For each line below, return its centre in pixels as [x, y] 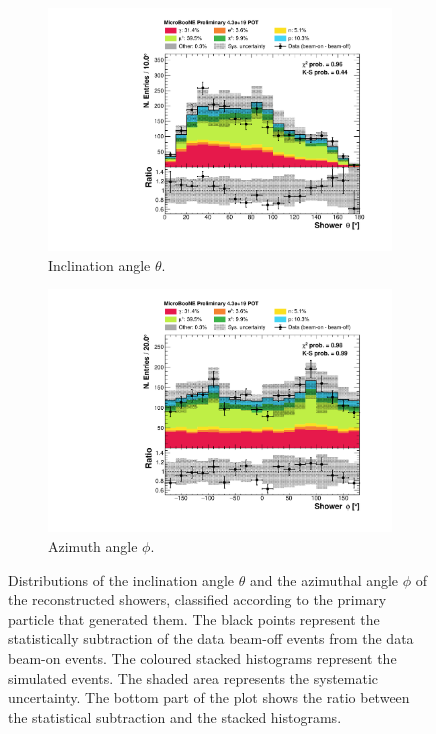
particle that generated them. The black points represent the [194, 618]
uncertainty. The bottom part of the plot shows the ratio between [209, 697]
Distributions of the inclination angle [121, 579]
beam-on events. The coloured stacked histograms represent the [202, 657]
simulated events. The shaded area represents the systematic [193, 677]
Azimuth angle [93, 546]
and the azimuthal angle [324, 579]
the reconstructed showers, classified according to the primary [197, 599]
